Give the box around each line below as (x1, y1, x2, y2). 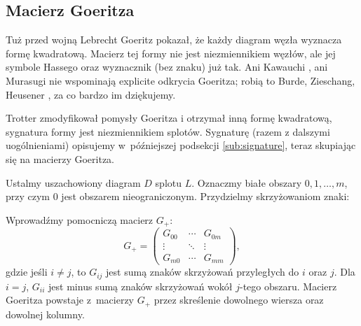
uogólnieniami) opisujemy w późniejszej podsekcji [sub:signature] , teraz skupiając (6, 138, 356, 153)
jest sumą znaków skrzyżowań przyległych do (106, 264, 299, 279)
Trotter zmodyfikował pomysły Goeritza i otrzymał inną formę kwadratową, (6, 111, 332, 125)
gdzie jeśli (6, 264, 48, 279)
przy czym (6, 189, 50, 204)
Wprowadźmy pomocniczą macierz (6, 212, 154, 227)
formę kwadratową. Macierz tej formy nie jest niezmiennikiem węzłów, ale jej (6, 45, 336, 60)
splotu (155, 175, 182, 190)
